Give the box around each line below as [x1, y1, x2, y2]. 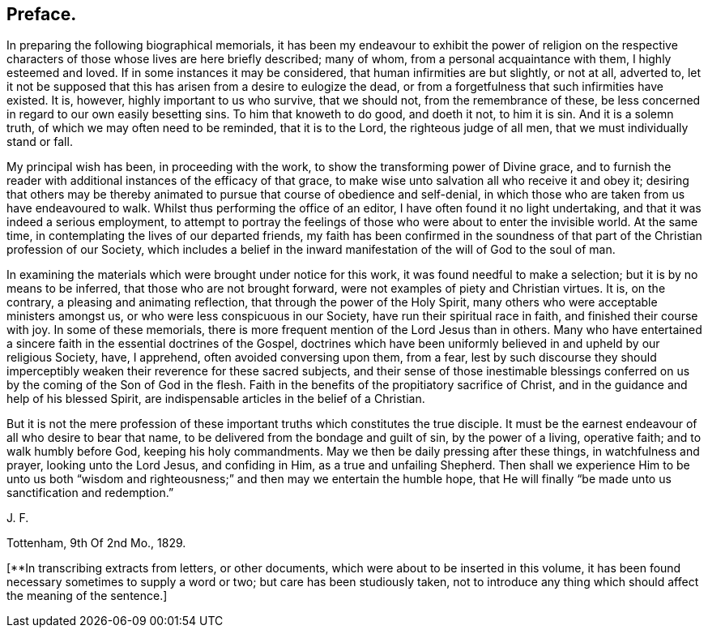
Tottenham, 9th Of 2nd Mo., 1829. [6, 536, 186, 550]
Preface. [6, 4, 77, 24]
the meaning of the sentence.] [6, 589, 168, 603]
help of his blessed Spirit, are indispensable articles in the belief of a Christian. [6, 392, 425, 406]
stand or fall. [6, 135, 73, 149]
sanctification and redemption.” [6, 486, 174, 500]
